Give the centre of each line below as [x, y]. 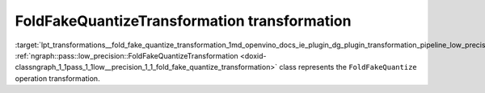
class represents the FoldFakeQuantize [348, 67]
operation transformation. [57, 78]
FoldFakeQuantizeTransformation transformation [183, 21]
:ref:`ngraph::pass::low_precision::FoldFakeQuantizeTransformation [127, 55]
